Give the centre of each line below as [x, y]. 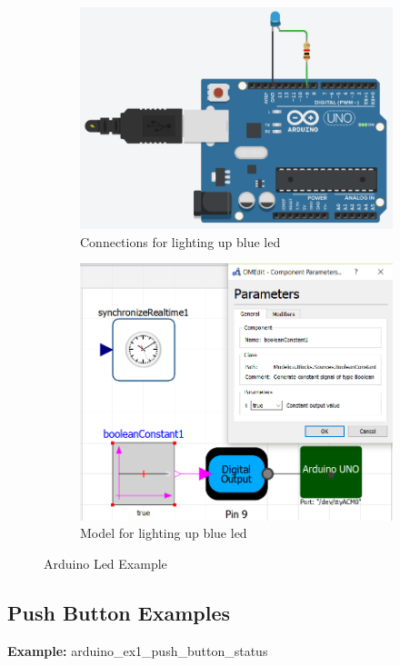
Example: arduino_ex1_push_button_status [138, 650]
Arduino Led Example [105, 563]
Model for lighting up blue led [164, 533]
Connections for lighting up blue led [180, 241]
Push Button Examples [119, 612]
